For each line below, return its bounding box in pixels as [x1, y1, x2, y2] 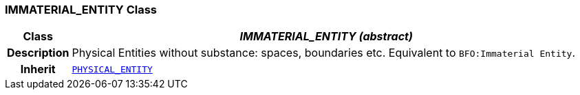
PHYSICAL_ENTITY [72, 64, 153, 74]
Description [7, 46, 69, 60]
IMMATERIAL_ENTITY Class [5, 3, 158, 16]
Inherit [20, 62, 56, 77]
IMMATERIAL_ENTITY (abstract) [239, 29, 413, 44]
